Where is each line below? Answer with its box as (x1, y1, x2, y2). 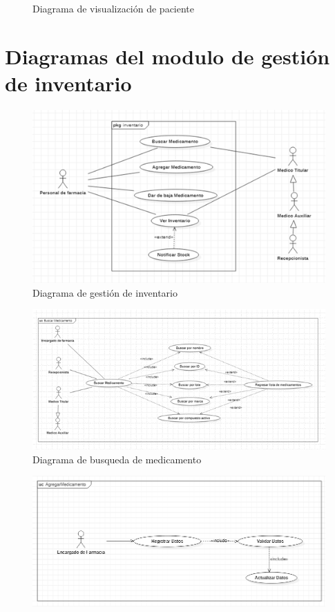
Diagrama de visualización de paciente (32, 1, 195, 15)
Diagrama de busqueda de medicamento (32, 452, 202, 466)
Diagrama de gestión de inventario (32, 285, 178, 299)
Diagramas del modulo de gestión (5, 41, 330, 70)
